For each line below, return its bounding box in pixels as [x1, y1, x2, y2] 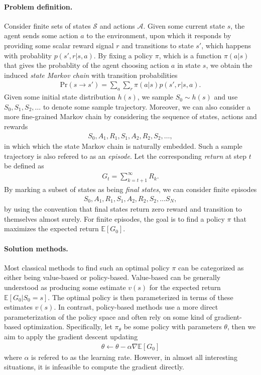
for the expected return [149, 282, 221, 292]
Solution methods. [4, 243, 68, 253]
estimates [4, 302, 33, 312]
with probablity [4, 50, 52, 60]
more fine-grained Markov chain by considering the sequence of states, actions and [4, 111, 257, 122]
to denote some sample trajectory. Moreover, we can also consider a [43, 101, 250, 112]
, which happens [201, 40, 251, 50]
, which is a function [159, 50, 222, 60]
